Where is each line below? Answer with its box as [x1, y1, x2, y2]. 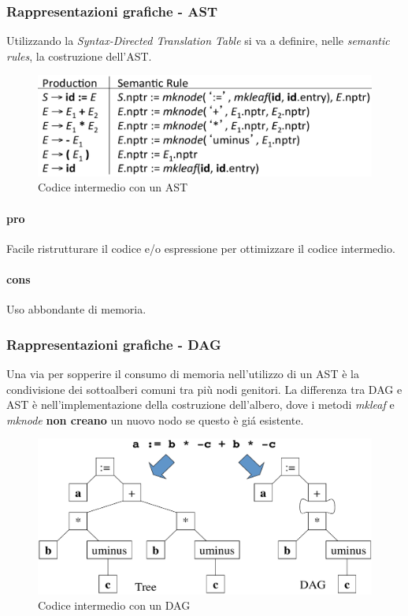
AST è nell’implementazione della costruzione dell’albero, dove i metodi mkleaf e [6, 396, 395, 413]
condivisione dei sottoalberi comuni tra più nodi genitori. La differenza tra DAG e [6, 380, 402, 397]
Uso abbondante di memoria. [6, 301, 147, 317]
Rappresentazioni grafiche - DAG [6, 334, 221, 354]
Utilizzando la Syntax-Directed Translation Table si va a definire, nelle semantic [6, 32, 390, 49]
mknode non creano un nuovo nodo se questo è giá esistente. [6, 411, 304, 428]
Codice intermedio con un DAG [38, 597, 191, 614]
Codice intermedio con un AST [38, 179, 188, 195]
